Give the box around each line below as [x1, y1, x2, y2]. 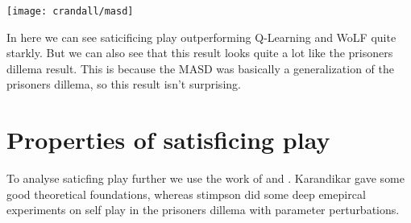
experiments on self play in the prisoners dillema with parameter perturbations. [6, 201, 400, 218]
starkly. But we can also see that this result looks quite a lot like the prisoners [6, 44, 393, 61]
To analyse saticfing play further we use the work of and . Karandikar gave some [6, 170, 405, 187]
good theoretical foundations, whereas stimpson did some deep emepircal [6, 185, 366, 202]
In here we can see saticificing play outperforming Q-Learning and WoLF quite [6, 28, 396, 45]
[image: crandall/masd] [6, 6, 134, 17]
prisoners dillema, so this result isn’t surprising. [6, 76, 241, 93]
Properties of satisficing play [6, 123, 330, 156]
